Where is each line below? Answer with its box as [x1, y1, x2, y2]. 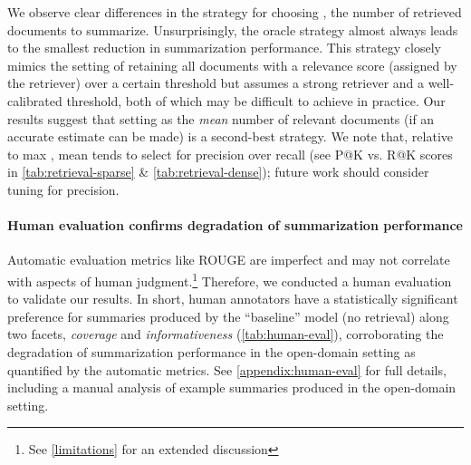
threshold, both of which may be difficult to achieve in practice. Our [66, 91, 446, 110]
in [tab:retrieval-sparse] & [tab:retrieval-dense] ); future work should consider [7, 162, 429, 181]
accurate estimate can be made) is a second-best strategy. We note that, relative [7, 127, 453, 146]
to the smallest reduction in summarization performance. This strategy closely [7, 38, 441, 57]
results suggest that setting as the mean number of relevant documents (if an [7, 109, 435, 128]
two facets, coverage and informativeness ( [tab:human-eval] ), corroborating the [7, 325, 444, 344]
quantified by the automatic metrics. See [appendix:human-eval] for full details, [7, 360, 447, 379]
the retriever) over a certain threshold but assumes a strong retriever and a [7, 73, 425, 92]
